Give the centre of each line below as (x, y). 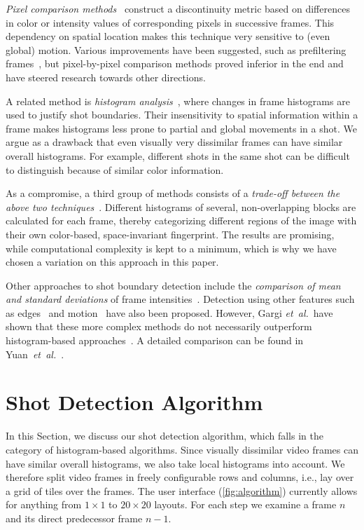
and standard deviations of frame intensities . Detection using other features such (180, 299)
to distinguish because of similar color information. (115, 169)
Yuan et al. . (35, 354)
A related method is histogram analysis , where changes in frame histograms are (178, 101)
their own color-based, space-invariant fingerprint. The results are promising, (170, 234)
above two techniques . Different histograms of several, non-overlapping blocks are (181, 206)
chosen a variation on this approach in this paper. (112, 262)
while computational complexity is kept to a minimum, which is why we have (171, 248)
